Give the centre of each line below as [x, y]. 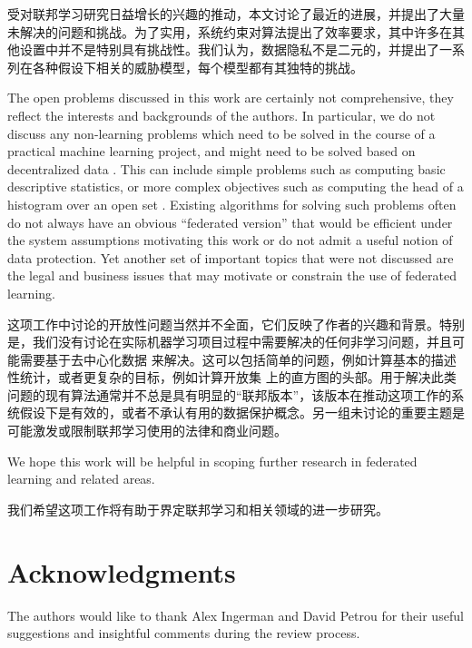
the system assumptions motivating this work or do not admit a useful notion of [230, 240]
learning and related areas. [81, 479]
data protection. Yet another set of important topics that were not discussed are [231, 257]
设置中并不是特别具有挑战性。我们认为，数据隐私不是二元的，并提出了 [229, 49]
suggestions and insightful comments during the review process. [184, 633]
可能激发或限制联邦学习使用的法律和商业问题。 [147, 431]
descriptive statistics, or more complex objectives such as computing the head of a [236, 187]
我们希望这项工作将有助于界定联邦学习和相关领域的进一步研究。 [198, 509]
